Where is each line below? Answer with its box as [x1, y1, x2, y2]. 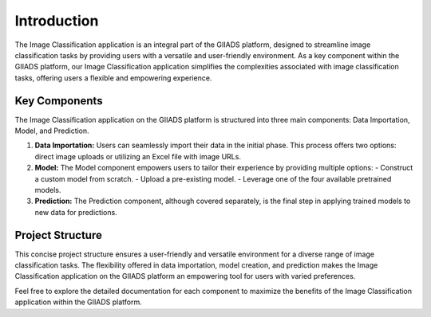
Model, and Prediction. [14, 126, 89, 135]
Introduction [14, 12, 99, 29]
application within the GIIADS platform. [14, 297, 143, 307]
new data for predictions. [34, 207, 117, 217]
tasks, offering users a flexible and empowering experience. [14, 72, 212, 83]
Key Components [14, 94, 103, 108]
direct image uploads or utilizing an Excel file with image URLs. [34, 151, 241, 161]
